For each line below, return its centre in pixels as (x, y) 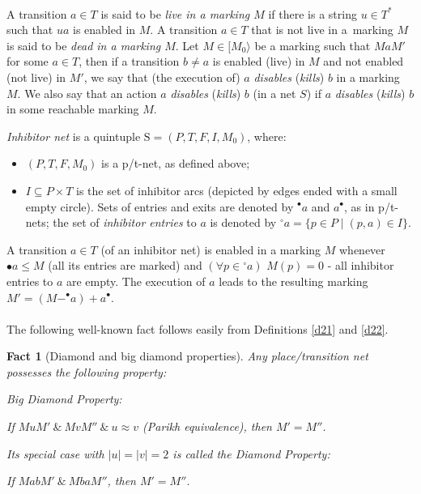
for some (28, 61)
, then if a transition (129, 61)
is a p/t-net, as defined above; (176, 163)
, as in (359, 206)
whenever (362, 249)
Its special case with (55, 453)
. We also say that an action (87, 93)
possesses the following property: (87, 371)
